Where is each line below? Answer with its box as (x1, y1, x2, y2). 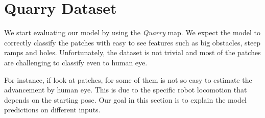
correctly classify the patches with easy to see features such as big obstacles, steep (4, 37, 261, 48)
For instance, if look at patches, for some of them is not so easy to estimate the (4, 74, 252, 85)
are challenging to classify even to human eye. (4, 57, 148, 67)
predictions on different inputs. (4, 104, 101, 115)
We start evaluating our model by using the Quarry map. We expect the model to (4, 27, 260, 38)
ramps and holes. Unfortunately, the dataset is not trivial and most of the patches (4, 47, 261, 58)
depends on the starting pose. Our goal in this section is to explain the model (4, 94, 247, 105)
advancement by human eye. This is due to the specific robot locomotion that (4, 84, 247, 95)
